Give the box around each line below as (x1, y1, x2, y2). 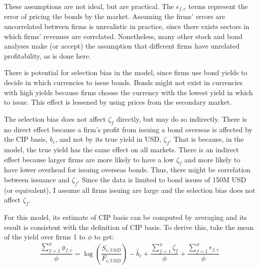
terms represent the (188, 1, 248, 11)
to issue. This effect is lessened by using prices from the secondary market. (4, 97, 232, 107)
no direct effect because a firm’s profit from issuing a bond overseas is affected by (4, 124, 253, 134)
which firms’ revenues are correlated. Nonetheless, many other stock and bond (4, 31, 243, 41)
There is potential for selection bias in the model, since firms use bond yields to (4, 67, 248, 78)
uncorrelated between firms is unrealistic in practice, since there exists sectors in (4, 21, 250, 32)
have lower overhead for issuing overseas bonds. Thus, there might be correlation (4, 164, 251, 175)
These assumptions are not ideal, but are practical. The (4, 1, 174, 11)
